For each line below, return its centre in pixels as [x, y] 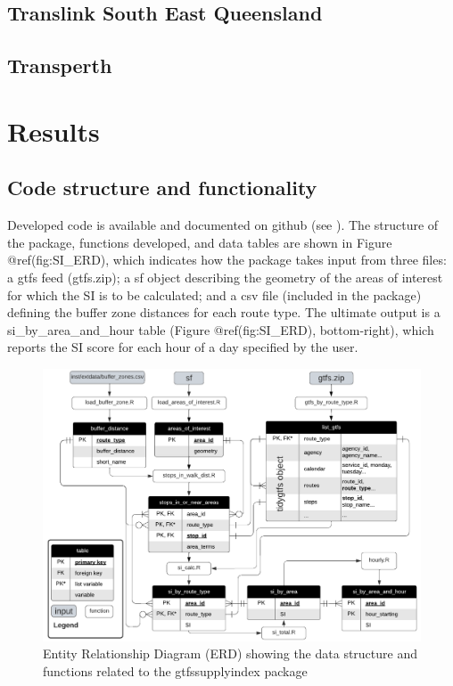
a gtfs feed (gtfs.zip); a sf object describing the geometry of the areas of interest [225, 277]
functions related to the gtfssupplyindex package [175, 671]
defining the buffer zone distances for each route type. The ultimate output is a [224, 312]
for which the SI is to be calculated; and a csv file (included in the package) [214, 294]
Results [54, 131]
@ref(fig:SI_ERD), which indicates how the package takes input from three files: [227, 260]
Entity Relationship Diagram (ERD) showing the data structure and [230, 653]
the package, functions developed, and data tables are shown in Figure [200, 242]
